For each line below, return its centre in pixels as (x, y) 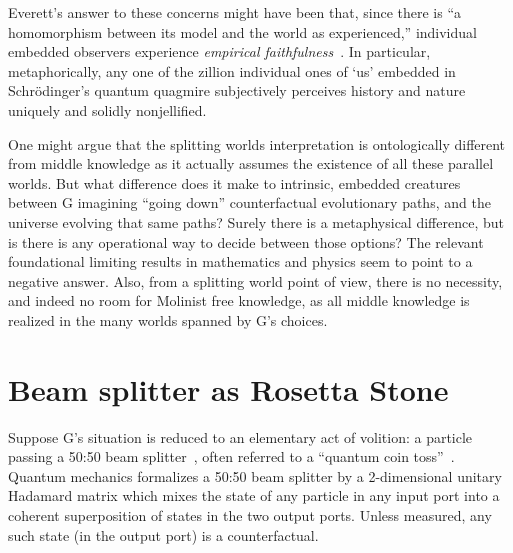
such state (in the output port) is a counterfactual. (163, 534)
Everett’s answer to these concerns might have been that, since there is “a (235, 12)
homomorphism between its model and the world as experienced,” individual (242, 31)
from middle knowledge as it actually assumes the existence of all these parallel (251, 163)
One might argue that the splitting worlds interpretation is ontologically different (257, 143)
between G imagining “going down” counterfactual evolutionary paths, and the (249, 202)
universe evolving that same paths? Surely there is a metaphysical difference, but (256, 221)
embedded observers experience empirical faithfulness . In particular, (219, 51)
